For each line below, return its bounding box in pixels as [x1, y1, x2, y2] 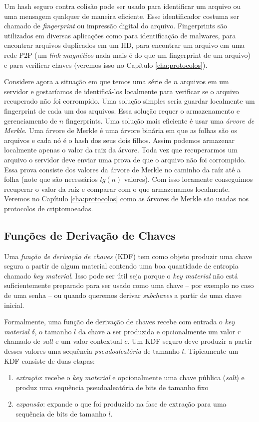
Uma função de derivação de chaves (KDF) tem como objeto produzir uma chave [4, 251, 252, 261]
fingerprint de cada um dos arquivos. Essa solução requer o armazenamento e [4, 105, 240, 116]
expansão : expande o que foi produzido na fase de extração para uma [15, 399, 227, 409]
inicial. [4, 299, 24, 310]
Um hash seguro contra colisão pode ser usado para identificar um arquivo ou [4, 1, 241, 11]
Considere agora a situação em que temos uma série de [4, 76, 172, 87]
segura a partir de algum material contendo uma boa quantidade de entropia [4, 261, 239, 271]
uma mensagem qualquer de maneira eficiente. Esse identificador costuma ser [4, 10, 240, 21]
